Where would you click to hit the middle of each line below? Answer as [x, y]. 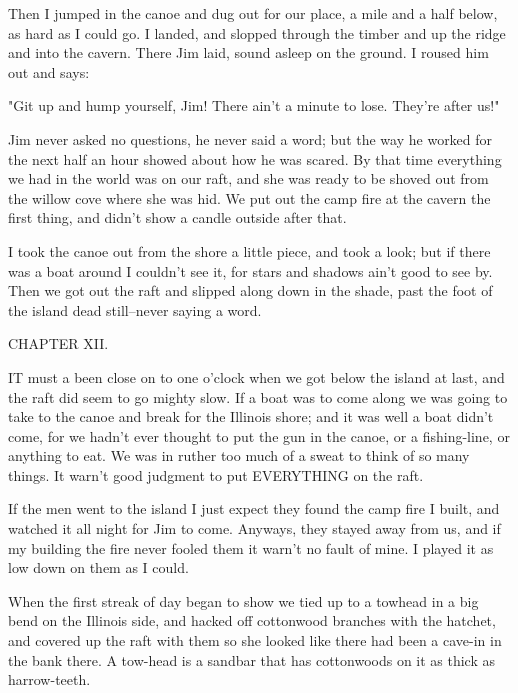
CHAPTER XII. [58, 343]
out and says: [49, 71]
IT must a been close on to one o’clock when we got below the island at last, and [256, 376]
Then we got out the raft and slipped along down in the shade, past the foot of [250, 290]
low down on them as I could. [98, 567]
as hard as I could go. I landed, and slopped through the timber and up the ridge [257, 32]
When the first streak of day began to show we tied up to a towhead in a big [243, 600]
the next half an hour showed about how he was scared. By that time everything [255, 158]
